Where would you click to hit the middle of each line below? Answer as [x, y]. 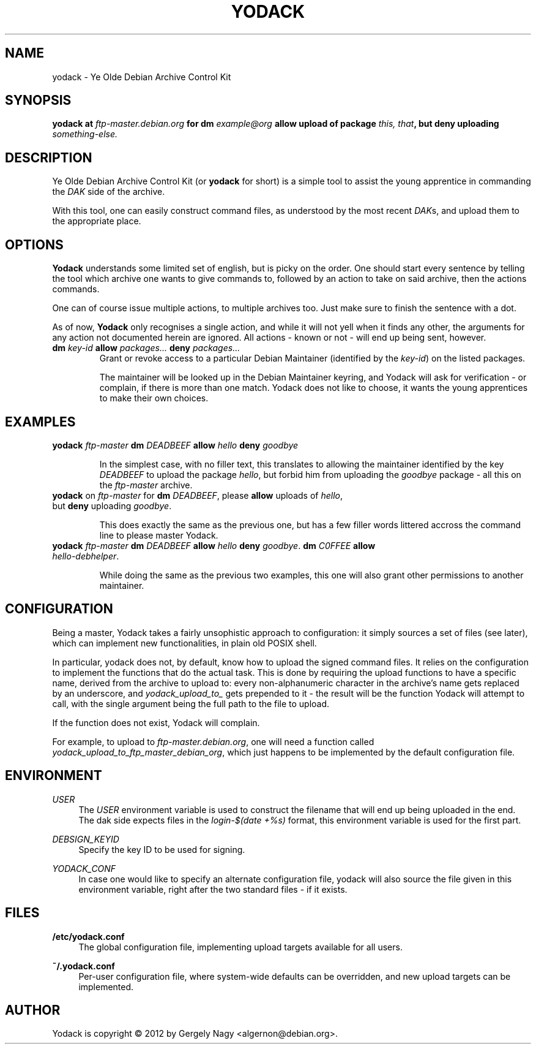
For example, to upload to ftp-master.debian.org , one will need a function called [213, 741]
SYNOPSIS [38, 100]
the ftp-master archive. [146, 485]
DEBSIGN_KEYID [86, 839]
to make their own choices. [154, 398]
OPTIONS [34, 244]
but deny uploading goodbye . [112, 506]
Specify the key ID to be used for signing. [162, 849]
